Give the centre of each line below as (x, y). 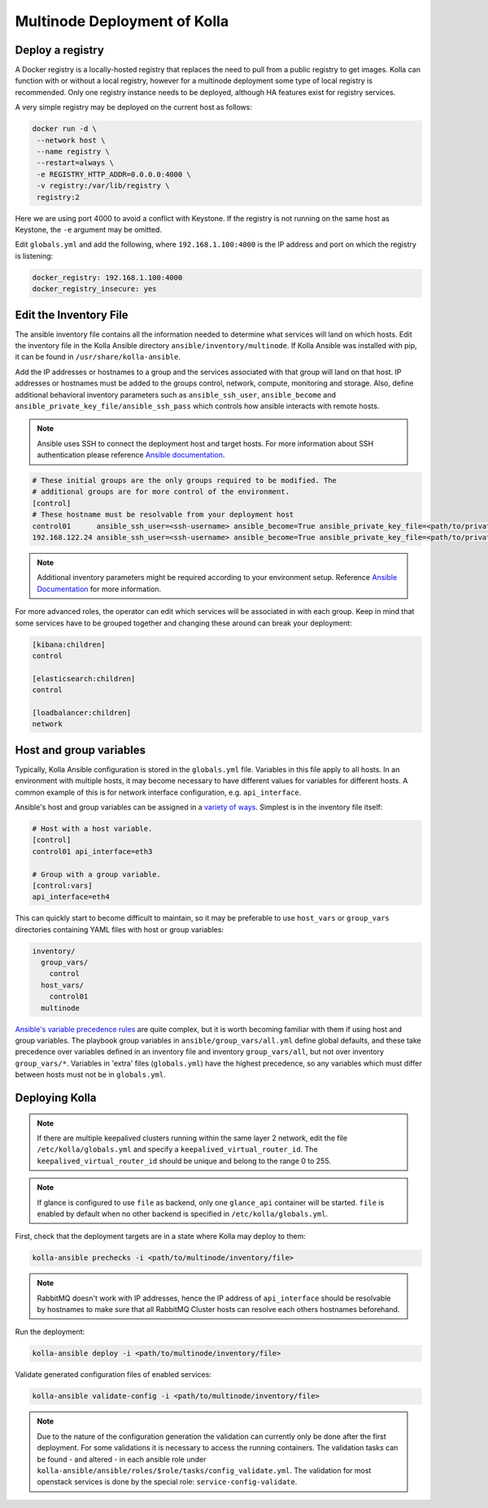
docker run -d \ (65, 129)
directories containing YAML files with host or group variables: (119, 929)
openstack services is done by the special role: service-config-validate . (167, 1482)
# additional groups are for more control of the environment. (161, 492)
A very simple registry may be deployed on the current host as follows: (133, 107)
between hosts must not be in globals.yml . (90, 1074)
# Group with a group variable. (97, 874)
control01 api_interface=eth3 (92, 851)
